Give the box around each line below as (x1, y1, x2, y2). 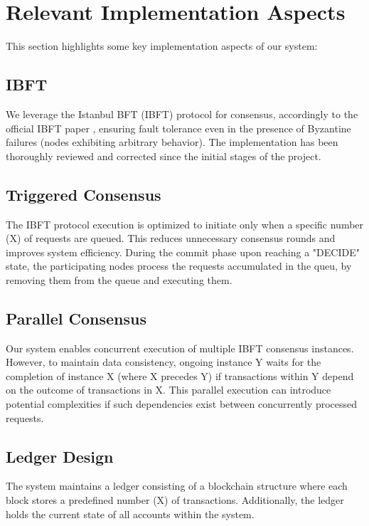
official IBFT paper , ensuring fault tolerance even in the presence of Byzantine (6, 120, 351, 135)
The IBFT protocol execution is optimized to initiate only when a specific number (6, 216, 364, 231)
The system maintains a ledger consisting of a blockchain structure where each (6, 478, 348, 493)
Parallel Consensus (6, 307, 146, 329)
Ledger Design (6, 445, 114, 467)
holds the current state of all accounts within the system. (6, 506, 255, 521)
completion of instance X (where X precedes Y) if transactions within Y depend (6, 368, 354, 383)
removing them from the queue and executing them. (6, 272, 232, 287)
